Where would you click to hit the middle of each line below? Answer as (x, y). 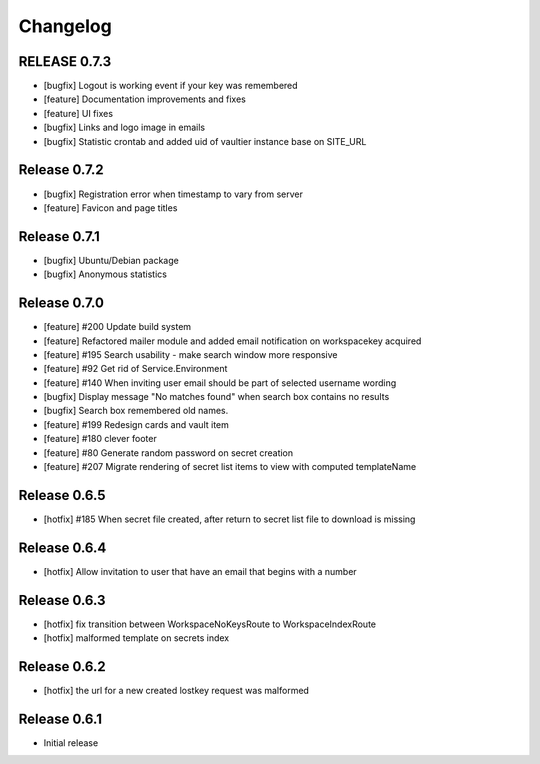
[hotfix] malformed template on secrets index (136, 638)
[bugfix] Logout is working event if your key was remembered (171, 86)
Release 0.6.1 (60, 718)
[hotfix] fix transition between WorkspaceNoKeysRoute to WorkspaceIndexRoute (210, 624)
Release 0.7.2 (61, 170)
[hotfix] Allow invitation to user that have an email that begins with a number (200, 571)
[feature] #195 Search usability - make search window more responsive (190, 354)
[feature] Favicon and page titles (110, 207)
